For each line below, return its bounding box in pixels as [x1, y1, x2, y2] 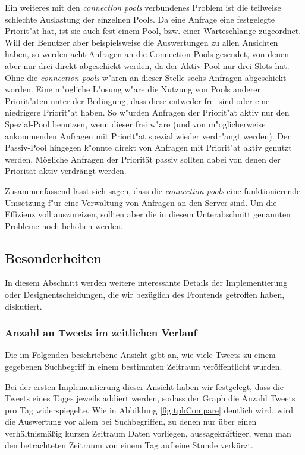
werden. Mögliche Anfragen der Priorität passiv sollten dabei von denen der [5, 152, 281, 165]
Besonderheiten [5, 248, 102, 267]
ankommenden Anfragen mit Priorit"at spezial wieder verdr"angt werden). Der [5, 129, 291, 142]
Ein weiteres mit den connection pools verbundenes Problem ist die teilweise [5, 1, 281, 13]
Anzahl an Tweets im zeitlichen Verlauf [5, 325, 197, 340]
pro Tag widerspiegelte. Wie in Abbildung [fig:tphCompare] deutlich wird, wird [5, 403, 293, 416]
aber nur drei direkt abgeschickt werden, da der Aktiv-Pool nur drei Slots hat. [5, 59, 290, 71]
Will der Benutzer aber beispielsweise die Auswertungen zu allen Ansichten [5, 36, 278, 48]
